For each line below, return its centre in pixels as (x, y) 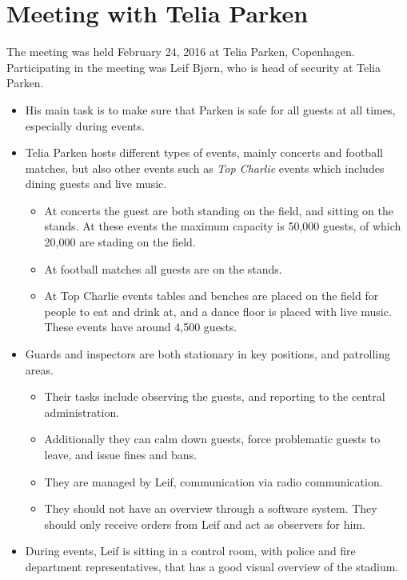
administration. (82, 412)
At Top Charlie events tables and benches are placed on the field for (211, 296)
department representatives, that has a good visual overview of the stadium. (212, 566)
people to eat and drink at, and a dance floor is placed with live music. (218, 311)
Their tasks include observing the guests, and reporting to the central (215, 396)
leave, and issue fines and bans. (121, 454)
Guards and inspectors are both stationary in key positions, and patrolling (208, 354)
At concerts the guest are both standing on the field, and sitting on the (219, 210)
